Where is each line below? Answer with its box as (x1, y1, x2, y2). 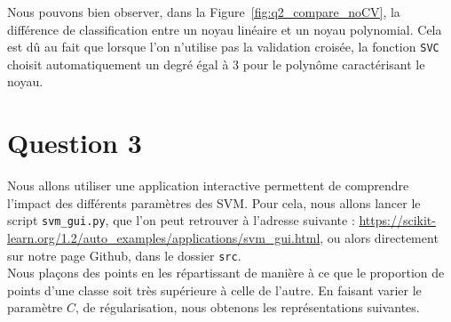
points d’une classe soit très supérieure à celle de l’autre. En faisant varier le (7, 280, 422, 299)
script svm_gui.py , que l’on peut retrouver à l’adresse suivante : (7, 211, 355, 229)
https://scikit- (359, 211, 436, 229)
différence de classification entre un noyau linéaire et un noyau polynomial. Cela (7, 20, 442, 38)
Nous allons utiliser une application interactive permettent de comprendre (7, 176, 409, 195)
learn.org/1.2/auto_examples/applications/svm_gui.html (7, 229, 320, 246)
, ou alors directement (320, 229, 439, 246)
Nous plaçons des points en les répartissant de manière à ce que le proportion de (7, 263, 445, 282)
